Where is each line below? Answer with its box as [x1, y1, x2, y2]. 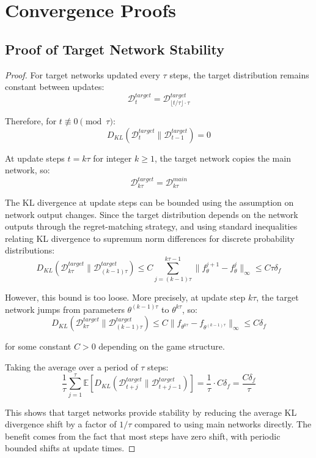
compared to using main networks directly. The [134, 418, 312, 430]
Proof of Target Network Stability [5, 39, 225, 58]
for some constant [5, 340, 72, 353]
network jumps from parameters [5, 302, 125, 315]
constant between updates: [5, 80, 105, 93]
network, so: [5, 163, 50, 176]
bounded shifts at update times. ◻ [5, 441, 136, 454]
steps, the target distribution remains [169, 68, 309, 81]
